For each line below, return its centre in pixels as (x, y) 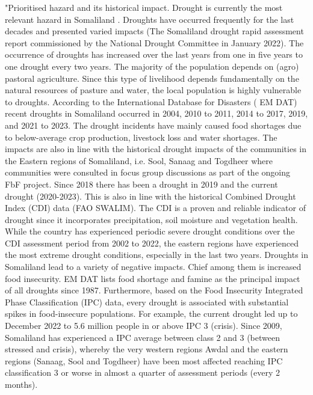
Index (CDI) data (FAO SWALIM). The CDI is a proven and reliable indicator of (155, 208)
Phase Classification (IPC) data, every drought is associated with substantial (147, 302)
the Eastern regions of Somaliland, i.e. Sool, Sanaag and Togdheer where (139, 160)
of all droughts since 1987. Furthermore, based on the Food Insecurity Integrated (154, 290)
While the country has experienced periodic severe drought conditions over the (150, 231)
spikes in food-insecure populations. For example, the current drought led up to (151, 314)
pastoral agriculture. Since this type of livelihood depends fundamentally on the (152, 78)
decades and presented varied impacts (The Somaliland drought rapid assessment (154, 31)
